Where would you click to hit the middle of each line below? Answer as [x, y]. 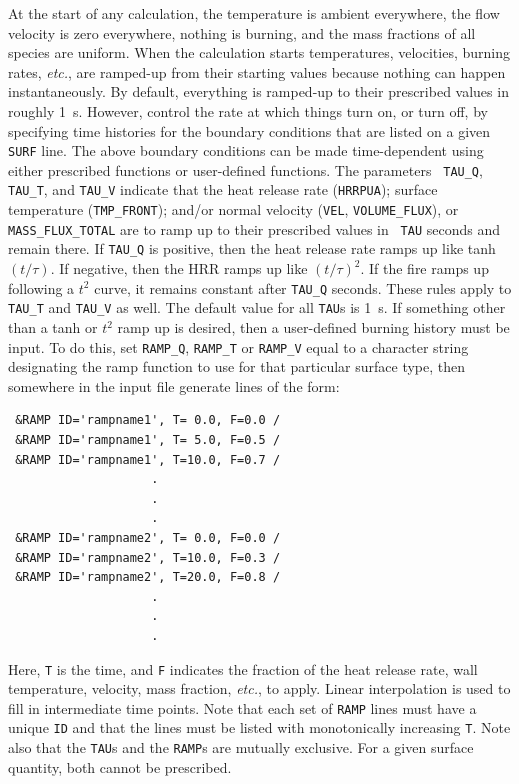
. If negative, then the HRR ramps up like [179, 268]
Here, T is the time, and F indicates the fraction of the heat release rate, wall [243, 668]
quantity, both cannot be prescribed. [120, 766]
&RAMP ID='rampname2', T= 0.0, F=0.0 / [148, 538]
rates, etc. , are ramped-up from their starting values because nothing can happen [257, 71]
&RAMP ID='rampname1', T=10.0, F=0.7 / [148, 459]
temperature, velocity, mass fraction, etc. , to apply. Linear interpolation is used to [259, 688]
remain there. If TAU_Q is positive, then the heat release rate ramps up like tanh [252, 248]
